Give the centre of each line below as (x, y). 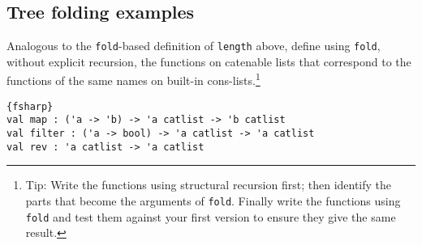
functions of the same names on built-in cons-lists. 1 (133, 79)
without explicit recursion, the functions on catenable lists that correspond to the (209, 61)
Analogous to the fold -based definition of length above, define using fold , (194, 46)
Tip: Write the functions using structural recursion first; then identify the (209, 185)
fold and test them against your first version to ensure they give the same (211, 216)
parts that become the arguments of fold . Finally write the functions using (213, 200)
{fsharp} (30, 106)
